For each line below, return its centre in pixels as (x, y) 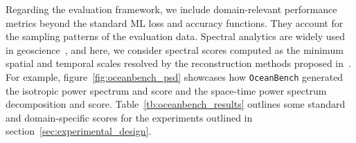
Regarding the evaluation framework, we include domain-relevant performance (171, 9)
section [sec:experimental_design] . (79, 131)
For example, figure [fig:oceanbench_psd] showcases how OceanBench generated (175, 76)
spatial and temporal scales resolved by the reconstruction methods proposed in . (178, 63)
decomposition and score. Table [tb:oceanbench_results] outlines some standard (176, 104)
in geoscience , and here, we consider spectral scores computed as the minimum (175, 49)
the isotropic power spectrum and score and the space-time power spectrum (166, 90)
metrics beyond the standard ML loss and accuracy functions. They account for (175, 22)
